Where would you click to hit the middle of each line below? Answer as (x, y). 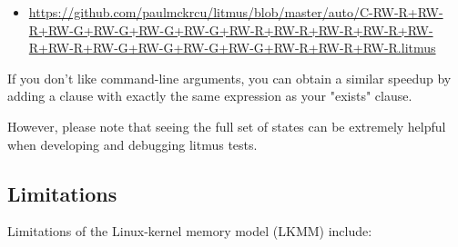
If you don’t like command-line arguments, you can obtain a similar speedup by (229, 78)
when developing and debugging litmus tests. (132, 144)
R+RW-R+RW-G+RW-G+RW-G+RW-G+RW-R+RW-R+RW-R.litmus (232, 48)
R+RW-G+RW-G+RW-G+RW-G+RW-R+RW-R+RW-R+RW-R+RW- (231, 30)
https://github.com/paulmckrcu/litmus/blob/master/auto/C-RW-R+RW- (236, 12)
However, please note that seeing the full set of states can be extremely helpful (227, 126)
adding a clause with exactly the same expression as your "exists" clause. (210, 96)
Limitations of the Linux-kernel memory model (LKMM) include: (190, 231)
